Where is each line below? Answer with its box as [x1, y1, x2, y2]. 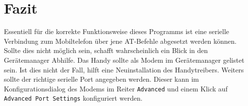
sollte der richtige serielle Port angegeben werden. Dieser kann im [4, 74, 199, 84]
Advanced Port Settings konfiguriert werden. [4, 93, 142, 103]
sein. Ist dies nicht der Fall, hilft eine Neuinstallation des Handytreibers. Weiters [4, 64, 244, 74]
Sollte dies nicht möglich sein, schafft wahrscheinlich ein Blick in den [4, 45, 208, 55]
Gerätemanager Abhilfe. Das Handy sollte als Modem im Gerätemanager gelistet [4, 54, 245, 65]
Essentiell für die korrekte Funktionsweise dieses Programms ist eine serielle [4, 26, 230, 36]
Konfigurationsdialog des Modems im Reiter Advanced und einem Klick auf [4, 83, 228, 93]
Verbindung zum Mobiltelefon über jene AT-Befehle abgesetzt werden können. [4, 35, 237, 46]
